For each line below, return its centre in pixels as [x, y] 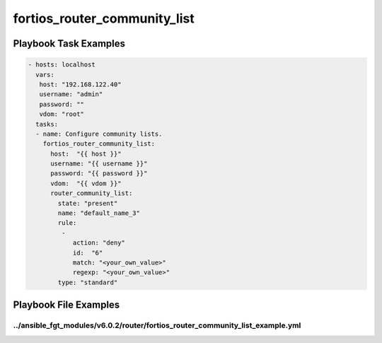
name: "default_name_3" [99, 213]
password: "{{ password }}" [99, 174]
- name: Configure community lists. [99, 134]
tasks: [47, 124]
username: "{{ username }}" [99, 164]
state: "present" [88, 203]
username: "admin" [71, 94]
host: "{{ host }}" [86, 153]
